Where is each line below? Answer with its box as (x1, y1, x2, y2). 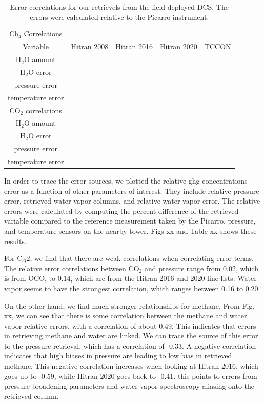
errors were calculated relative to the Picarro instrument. (30, 11, 209, 22)
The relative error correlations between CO (4, 263, 139, 273)
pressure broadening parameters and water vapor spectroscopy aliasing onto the (4, 380, 255, 391)
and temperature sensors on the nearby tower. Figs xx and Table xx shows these (4, 225, 257, 236)
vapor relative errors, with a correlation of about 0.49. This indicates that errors (4, 320, 256, 331)
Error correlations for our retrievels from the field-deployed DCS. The (10, 2, 229, 12)
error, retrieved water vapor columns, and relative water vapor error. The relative (4, 195, 260, 206)
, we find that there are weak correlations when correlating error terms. (30, 253, 254, 264)
